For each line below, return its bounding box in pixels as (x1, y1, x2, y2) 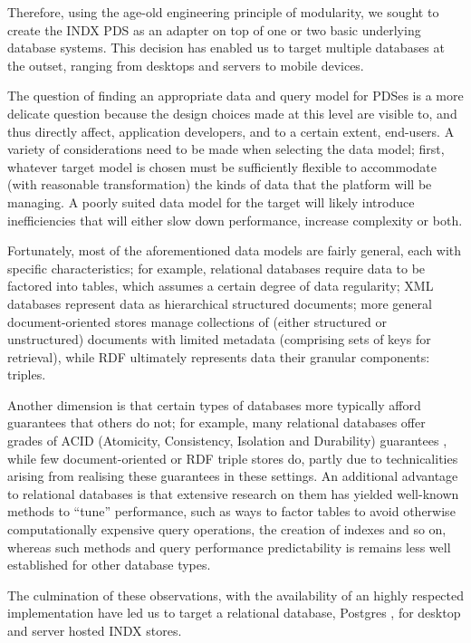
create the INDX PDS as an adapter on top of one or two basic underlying (7, 20, 421, 39)
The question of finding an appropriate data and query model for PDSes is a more (7, 86, 464, 105)
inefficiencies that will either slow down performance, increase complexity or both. (7, 210, 463, 229)
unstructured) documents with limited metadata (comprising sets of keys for (7, 330, 431, 349)
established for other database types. (7, 555, 211, 574)
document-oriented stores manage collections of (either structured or (7, 312, 387, 331)
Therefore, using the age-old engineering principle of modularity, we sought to (7, 3, 439, 21)
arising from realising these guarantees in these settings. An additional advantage (7, 466, 458, 485)
